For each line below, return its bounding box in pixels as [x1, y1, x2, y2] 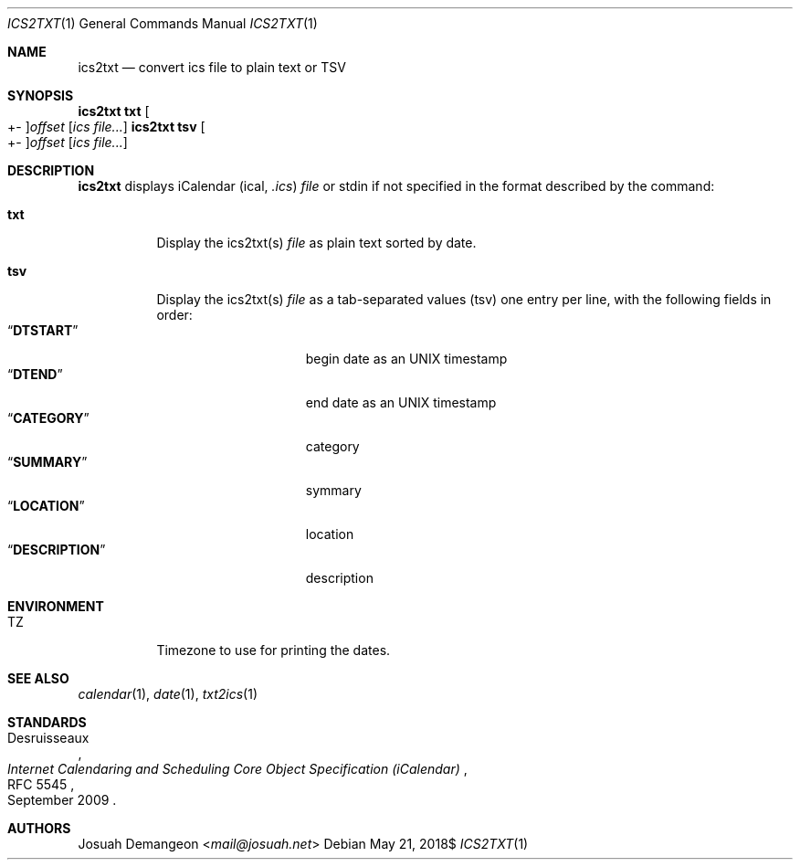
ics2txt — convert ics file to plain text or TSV [78, 59, 346, 75]
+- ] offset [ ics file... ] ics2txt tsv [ [7, 119, 205, 134]
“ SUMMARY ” [7, 454, 88, 470]
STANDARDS [7, 714, 87, 730]
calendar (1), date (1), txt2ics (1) [78, 686, 258, 702]
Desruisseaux [7, 730, 89, 745]
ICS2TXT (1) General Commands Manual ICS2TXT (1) [7, 16, 318, 31]
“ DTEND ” [7, 366, 63, 382]
